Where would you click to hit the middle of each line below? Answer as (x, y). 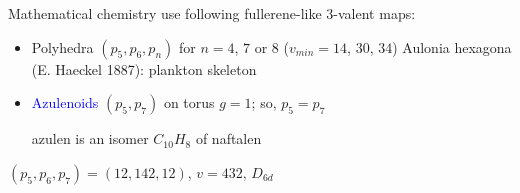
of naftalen (228, 138)
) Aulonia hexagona (452, 46)
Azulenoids (65, 102)
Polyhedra (62, 46)
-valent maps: (374, 13)
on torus (189, 102)
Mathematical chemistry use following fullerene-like (165, 13)
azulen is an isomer (90, 138)
